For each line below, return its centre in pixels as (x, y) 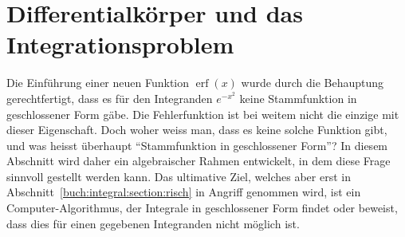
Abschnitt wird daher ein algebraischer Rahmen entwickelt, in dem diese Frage (199, 161)
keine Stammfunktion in (298, 98)
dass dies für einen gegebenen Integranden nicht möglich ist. (153, 223)
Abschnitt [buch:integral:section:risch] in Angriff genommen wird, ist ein (184, 192)
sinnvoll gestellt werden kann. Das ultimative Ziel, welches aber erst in (179, 176)
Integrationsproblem (120, 44)
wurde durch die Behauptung (312, 83)
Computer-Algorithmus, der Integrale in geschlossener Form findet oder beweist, (202, 208)
